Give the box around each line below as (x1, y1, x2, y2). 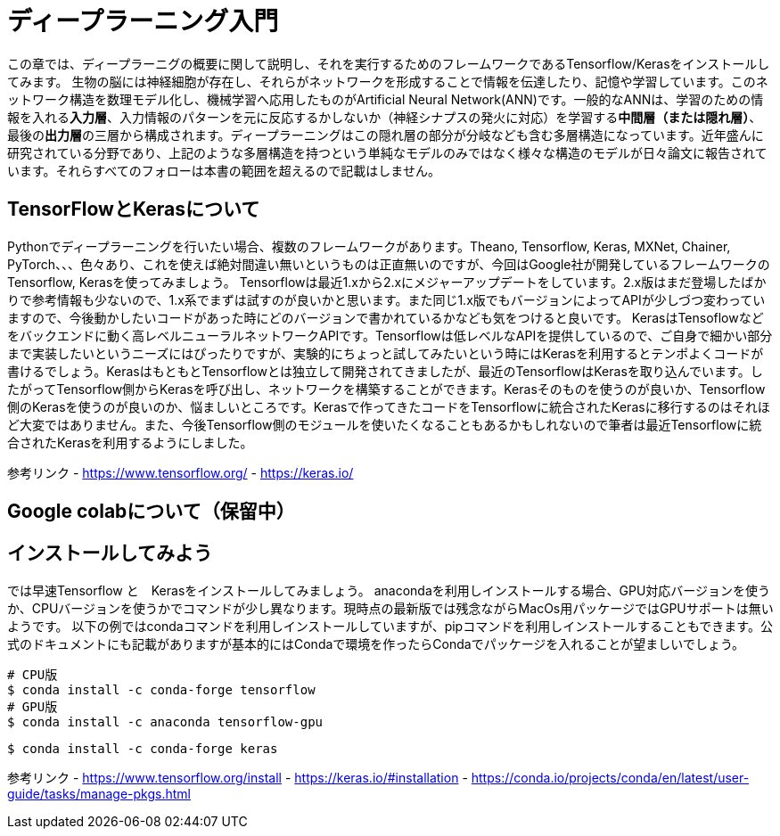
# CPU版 (7, 667, 58, 682)
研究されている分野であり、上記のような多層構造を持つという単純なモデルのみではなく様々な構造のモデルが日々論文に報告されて (7, 144, 768, 160)
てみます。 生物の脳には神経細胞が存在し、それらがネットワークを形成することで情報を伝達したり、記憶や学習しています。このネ (7, 73, 768, 89)
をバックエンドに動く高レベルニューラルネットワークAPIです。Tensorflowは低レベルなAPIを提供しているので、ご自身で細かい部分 (7, 327, 773, 343)
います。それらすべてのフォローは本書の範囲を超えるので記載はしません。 (7, 162, 440, 178)
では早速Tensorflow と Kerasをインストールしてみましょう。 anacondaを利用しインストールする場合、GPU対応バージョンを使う (7, 582, 771, 598)
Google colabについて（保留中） (7, 500, 295, 523)
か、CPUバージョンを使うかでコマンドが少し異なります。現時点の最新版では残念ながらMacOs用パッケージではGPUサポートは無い (7, 600, 774, 616)
